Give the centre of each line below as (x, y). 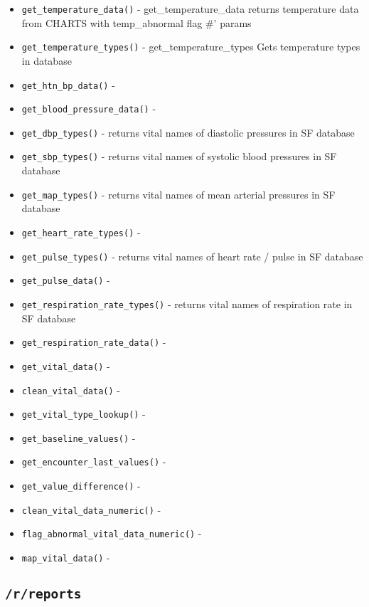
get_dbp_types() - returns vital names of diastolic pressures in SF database (188, 132)
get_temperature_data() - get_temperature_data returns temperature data (190, 9)
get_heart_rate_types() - (81, 232)
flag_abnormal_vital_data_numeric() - (112, 533)
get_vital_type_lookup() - (84, 414)
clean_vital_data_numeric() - (91, 509)
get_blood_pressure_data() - (89, 109)
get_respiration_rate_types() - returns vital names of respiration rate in (187, 303)
